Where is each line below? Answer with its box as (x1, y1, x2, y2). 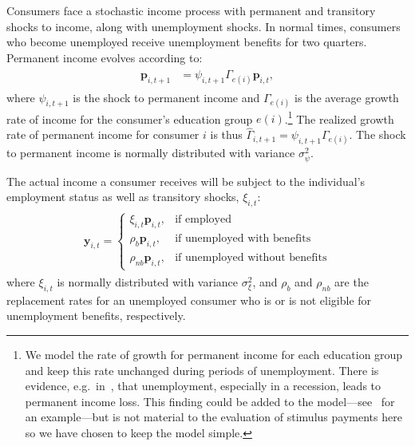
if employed (175, 214, 231, 226)
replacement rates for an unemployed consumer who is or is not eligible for (6, 291, 372, 308)
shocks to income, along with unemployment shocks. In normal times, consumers (6, 18, 401, 34)
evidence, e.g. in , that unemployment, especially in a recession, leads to (25, 377, 381, 394)
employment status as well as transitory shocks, (6, 188, 239, 205)
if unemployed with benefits (175, 233, 311, 245)
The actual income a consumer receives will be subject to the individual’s (6, 172, 366, 189)
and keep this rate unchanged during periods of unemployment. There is (25, 361, 379, 378)
